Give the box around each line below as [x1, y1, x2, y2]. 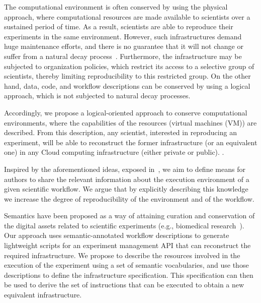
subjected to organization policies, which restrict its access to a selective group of [4, 60, 254, 71]
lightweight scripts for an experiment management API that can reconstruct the [4, 240, 251, 251]
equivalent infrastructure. [4, 289, 82, 300]
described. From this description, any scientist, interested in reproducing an [4, 127, 237, 138]
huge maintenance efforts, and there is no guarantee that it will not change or [4, 41, 243, 51]
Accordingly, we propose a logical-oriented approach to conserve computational [4, 107, 247, 117]
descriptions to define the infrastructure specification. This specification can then [4, 269, 253, 280]
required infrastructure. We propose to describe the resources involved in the [4, 250, 240, 260]
